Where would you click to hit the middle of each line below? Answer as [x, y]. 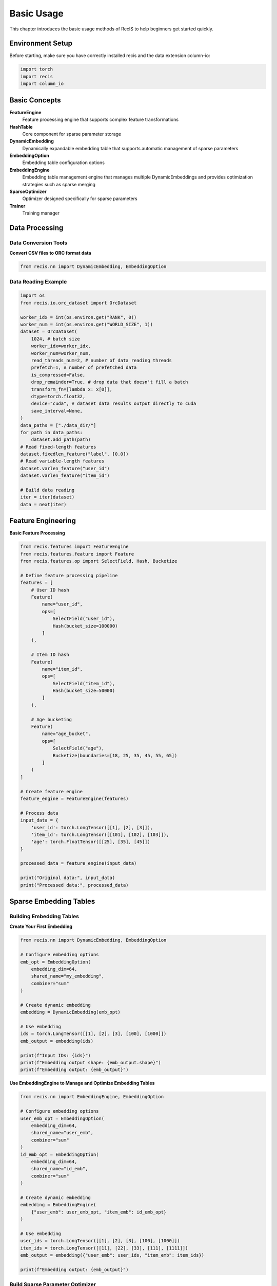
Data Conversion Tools [38, 243]
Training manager [41, 213]
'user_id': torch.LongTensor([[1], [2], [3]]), [92, 827]
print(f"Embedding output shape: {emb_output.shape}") [91, 1063]
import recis [37, 76]
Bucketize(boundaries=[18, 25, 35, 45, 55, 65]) [115, 755]
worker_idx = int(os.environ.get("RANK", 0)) [78, 317]
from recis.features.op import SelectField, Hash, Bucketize [99, 561]
